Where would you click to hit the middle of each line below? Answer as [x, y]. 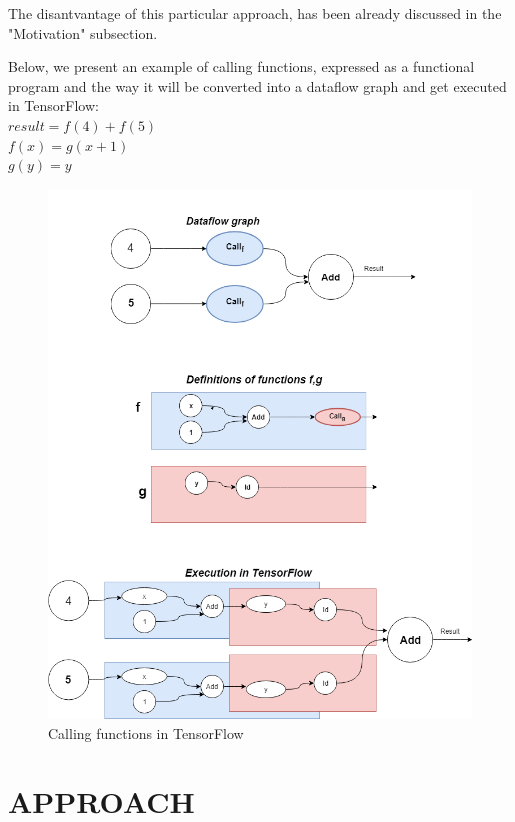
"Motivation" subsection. [83, 32]
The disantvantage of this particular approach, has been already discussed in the [255, 13]
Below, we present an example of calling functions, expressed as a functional [241, 66]
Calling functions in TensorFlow [146, 732]
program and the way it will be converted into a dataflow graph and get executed [257, 85]
